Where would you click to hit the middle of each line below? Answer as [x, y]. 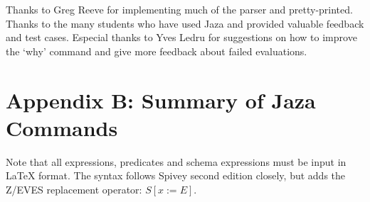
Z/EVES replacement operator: [74, 189]
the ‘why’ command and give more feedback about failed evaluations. [157, 51]
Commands [62, 127]
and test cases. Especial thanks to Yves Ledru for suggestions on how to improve [181, 37]
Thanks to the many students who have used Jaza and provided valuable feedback [185, 23]
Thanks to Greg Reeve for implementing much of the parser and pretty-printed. [179, 9]
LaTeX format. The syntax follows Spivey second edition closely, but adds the [176, 175]
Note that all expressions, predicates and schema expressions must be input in [176, 161]
